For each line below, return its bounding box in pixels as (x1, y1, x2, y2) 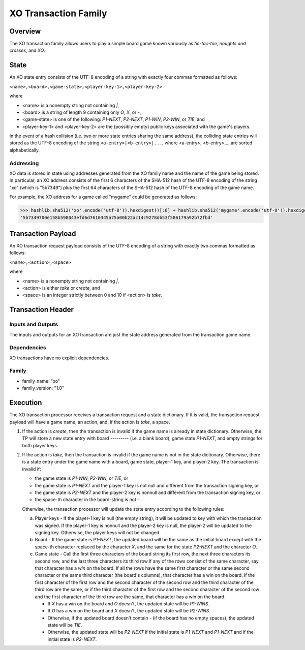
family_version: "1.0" (22, 385, 65, 391)
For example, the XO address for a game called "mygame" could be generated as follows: (9, 194, 197, 200)
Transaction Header (9, 305, 74, 314)
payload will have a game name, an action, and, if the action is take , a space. (9, 419, 170, 425)
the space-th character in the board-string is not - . (35, 497, 141, 503)
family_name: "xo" (22, 378, 60, 384)
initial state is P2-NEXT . (47, 636, 97, 642)
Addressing (9, 160, 39, 167)
